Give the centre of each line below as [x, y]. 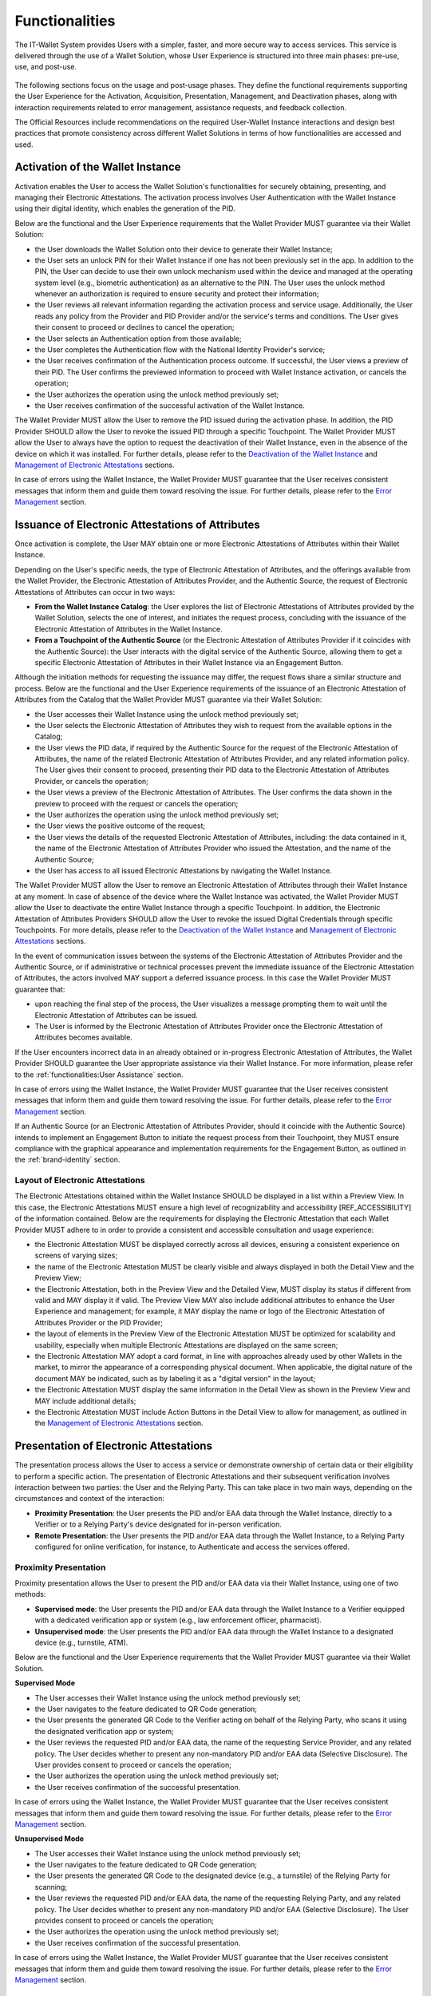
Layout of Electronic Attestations [80, 1180]
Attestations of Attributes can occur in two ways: [95, 592]
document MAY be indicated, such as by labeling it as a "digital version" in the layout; [175, 1378]
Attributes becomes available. [84, 1037]
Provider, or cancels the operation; [92, 781]
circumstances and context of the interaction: [90, 1499]
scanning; [51, 1887]
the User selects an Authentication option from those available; [138, 339]
